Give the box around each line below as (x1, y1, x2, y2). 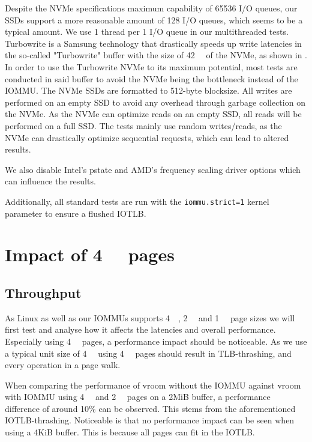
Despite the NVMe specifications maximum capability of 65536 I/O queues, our (5, 2, 298, 14)
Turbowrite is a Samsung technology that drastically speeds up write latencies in (5, 37, 302, 49)
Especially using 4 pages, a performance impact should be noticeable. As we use (5, 335, 307, 347)
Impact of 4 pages (5, 242, 175, 267)
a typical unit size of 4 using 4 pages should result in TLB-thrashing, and (5, 347, 292, 359)
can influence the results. (5, 175, 96, 187)
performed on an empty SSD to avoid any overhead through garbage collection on (5, 95, 305, 108)
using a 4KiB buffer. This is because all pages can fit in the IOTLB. (5, 426, 255, 438)
